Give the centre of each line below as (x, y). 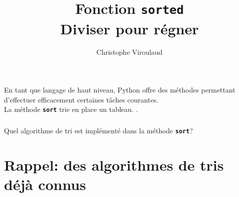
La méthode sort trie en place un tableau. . (71, 109)
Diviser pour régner (129, 28)
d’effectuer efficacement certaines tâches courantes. (81, 99)
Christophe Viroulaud (129, 52)
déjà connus (45, 184)
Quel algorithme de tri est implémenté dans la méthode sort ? (99, 130)
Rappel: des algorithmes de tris (114, 164)
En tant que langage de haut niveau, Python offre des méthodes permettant (120, 90)
